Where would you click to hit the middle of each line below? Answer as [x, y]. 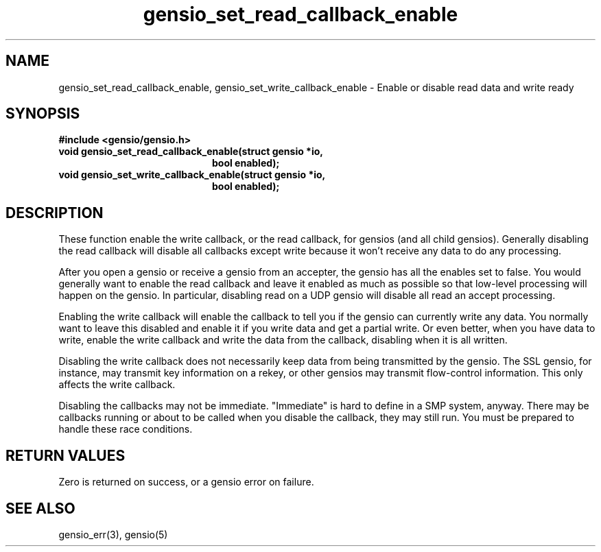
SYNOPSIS [43, 114]
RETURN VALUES [66, 455]
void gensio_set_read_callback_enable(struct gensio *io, [191, 152]
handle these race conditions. [126, 429]
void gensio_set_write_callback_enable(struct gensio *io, [192, 175]
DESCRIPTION [55, 213]
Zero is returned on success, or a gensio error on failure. [186, 482]
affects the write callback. [117, 385]
